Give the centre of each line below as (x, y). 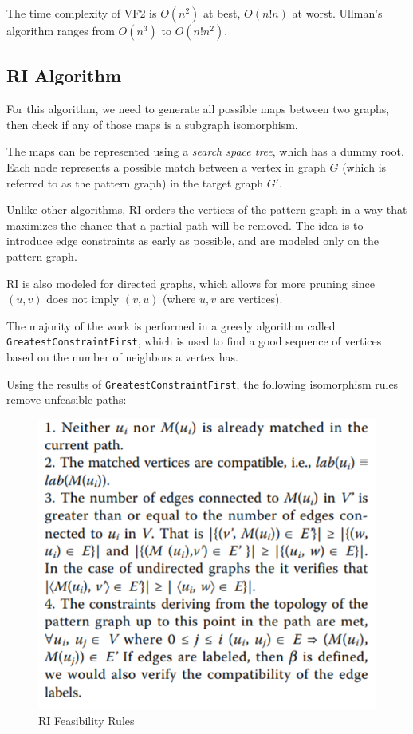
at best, (222, 13)
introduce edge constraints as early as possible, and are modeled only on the (193, 241)
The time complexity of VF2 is (82, 13)
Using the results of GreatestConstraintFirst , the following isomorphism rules (203, 383)
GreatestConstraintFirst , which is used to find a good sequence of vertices (194, 341)
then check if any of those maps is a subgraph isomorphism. (152, 124)
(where (179, 299)
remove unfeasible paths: (67, 399)
